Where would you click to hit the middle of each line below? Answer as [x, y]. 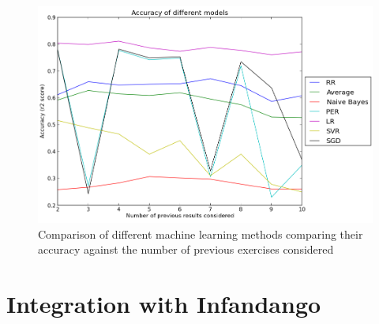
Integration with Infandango [164, 304]
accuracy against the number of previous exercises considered [186, 249]
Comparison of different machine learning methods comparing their [201, 234]
